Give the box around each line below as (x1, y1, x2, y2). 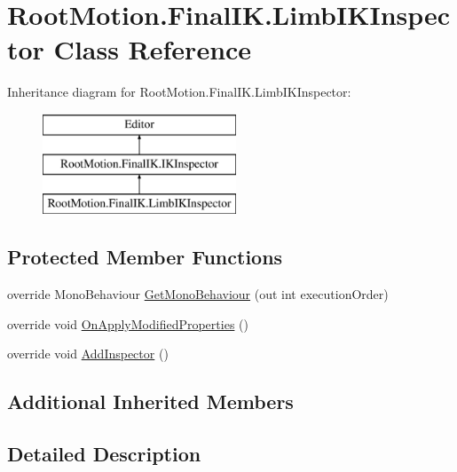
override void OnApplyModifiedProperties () (7, 314, 248, 333)
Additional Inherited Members (7, 388, 294, 415)
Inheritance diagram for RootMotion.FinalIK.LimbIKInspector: (7, 83, 351, 101)
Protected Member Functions (7, 243, 283, 271)
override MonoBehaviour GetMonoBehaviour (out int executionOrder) (7, 285, 389, 303)
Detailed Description (7, 440, 201, 468)
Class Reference (53, 31, 252, 67)
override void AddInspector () (7, 344, 169, 363)
